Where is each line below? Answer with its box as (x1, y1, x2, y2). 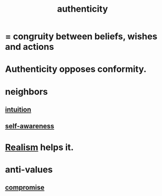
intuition (5, 105, 31, 113)
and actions (5, 42, 54, 52)
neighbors (5, 86, 48, 97)
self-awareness (5, 122, 54, 131)
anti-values (5, 164, 53, 175)
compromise (5, 183, 45, 192)
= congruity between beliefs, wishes (5, 31, 158, 42)
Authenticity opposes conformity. (5, 64, 147, 75)
